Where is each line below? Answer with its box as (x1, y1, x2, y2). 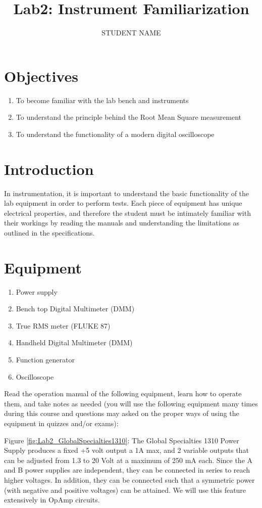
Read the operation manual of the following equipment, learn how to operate (4, 388, 242, 399)
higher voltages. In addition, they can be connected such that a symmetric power (4, 474, 255, 485)
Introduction (4, 158, 94, 179)
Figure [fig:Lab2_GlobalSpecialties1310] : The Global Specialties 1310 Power (4, 435, 239, 445)
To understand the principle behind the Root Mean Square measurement (16, 112, 242, 122)
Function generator (16, 354, 75, 365)
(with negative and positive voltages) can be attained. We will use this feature (4, 484, 246, 495)
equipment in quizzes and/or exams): (4, 418, 119, 428)
